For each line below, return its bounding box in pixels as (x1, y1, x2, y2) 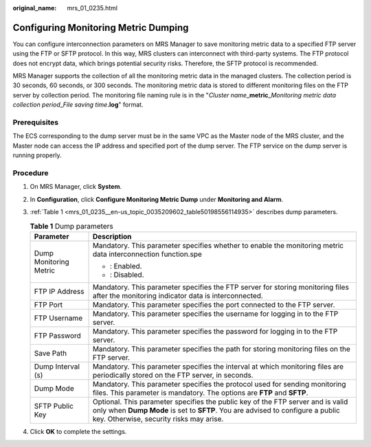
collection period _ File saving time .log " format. (12, 100, 144, 109)
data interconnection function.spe (92, 249, 203, 259)
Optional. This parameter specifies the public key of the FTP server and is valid (92, 397, 348, 406)
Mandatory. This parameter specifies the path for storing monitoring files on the (92, 344, 350, 354)
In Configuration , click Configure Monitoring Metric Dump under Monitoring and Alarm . (30, 195, 284, 203)
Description (92, 231, 132, 241)
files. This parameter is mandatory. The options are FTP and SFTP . (92, 388, 308, 398)
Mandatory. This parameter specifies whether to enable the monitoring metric (92, 240, 344, 250)
